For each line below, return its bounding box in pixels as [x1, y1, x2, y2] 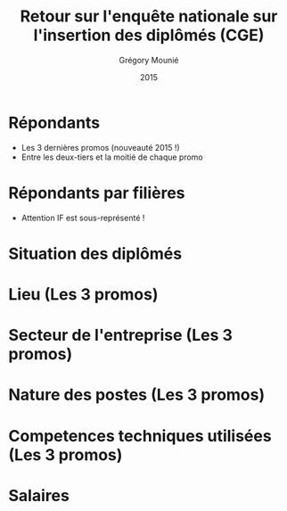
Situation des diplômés [8, 243, 183, 264]
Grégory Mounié [119, 54, 179, 65]
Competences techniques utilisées [8, 425, 273, 446]
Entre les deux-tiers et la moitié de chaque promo [20, 152, 204, 162]
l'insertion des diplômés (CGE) [33, 25, 265, 45]
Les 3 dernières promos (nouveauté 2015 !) [20, 142, 180, 152]
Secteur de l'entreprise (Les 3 [8, 326, 234, 345]
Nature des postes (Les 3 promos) [8, 385, 266, 405]
